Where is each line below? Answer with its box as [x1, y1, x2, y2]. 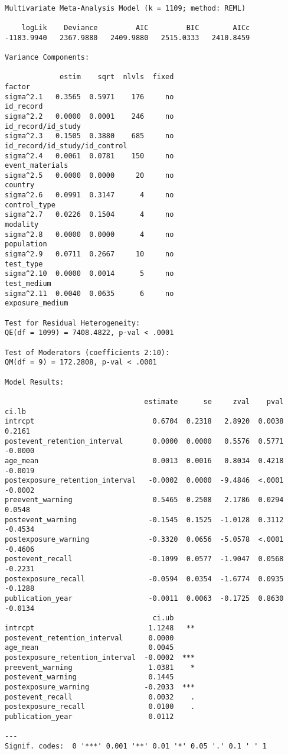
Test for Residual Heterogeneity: [5, 318, 140, 327]
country [5, 181, 35, 190]
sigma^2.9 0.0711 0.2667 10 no [5, 250, 174, 259]
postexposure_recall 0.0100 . [5, 702, 195, 711]
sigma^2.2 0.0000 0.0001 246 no [5, 112, 174, 121]
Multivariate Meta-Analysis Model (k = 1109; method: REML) [5, 4, 246, 12]
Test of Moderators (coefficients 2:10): [5, 348, 170, 357]
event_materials [5, 161, 68, 170]
